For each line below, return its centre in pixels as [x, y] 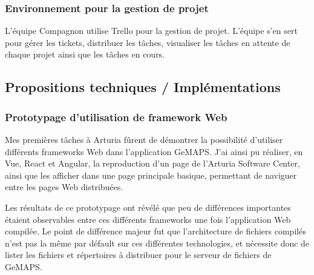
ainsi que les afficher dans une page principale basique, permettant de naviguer [151, 175]
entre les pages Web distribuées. [64, 187]
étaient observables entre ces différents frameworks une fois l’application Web [148, 219]
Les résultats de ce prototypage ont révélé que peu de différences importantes [148, 207]
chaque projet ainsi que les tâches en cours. [85, 54]
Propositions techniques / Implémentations [143, 87]
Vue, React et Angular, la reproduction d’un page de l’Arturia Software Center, [152, 163]
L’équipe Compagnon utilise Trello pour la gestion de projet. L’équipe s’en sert [151, 31]
